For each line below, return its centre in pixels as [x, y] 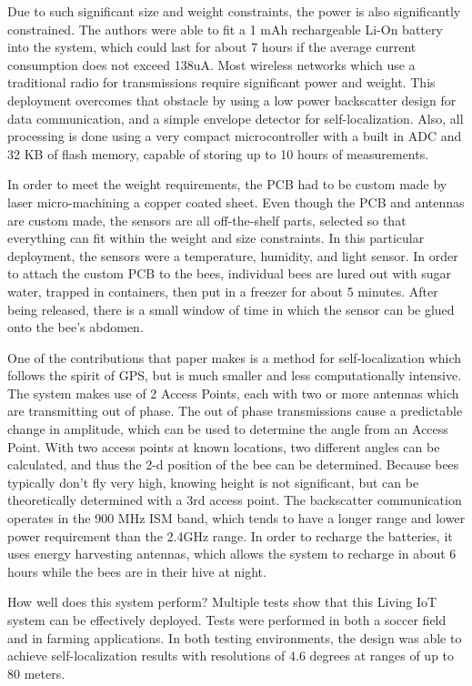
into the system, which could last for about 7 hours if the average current [212, 47]
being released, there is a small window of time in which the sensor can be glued [231, 309]
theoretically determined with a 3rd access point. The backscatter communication [235, 500]
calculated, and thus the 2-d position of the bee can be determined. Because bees [233, 464]
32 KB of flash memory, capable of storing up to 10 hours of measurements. [218, 153]
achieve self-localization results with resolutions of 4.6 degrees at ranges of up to [231, 656]
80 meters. [36, 673]
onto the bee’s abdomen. [75, 327]
